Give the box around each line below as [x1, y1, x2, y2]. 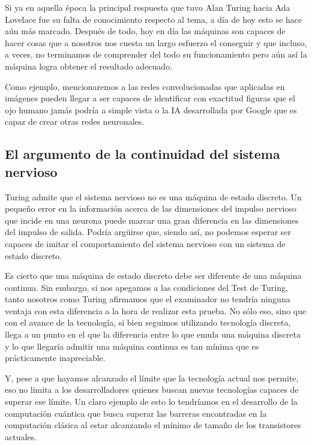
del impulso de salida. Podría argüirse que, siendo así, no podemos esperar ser [5, 225, 292, 238]
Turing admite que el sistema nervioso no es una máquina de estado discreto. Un [5, 190, 302, 203]
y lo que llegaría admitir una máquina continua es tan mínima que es [5, 339, 259, 352]
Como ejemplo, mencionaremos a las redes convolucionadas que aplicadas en [5, 80, 285, 92]
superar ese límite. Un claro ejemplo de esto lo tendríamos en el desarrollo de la [5, 395, 298, 408]
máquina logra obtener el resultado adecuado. [5, 59, 173, 72]
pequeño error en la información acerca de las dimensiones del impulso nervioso [5, 202, 296, 215]
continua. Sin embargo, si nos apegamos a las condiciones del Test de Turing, [5, 281, 288, 293]
